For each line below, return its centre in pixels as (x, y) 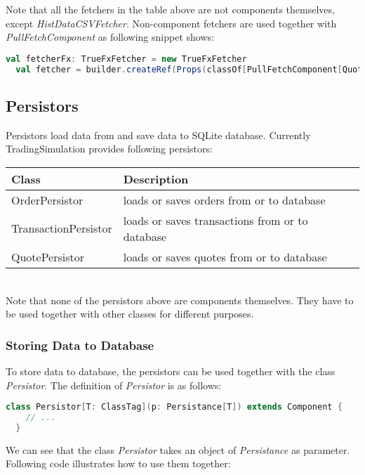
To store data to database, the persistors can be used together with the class (171, 371)
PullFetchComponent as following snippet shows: (110, 37)
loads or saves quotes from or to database (225, 256)
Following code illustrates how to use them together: (118, 463)
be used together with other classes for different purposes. (130, 314)
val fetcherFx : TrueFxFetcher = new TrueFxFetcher (126, 59)
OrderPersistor (47, 200)
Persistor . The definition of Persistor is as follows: (114, 385)
